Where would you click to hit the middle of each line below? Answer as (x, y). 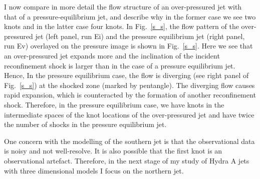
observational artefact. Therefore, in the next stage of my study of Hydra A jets (127, 160)
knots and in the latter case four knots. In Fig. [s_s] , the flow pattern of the (121, 26)
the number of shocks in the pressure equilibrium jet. (85, 124)
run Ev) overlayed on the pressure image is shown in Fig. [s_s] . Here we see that (128, 46)
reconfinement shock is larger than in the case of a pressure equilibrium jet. (120, 65)
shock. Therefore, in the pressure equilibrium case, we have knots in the (114, 104)
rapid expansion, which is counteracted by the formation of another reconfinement (130, 95)
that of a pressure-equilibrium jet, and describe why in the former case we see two (130, 16)
